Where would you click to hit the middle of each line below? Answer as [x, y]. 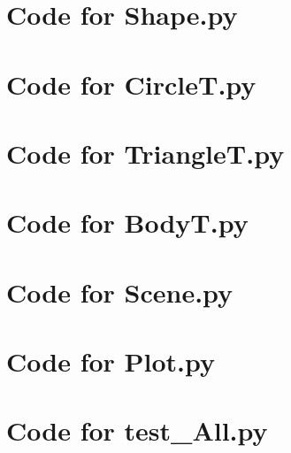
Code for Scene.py [120, 292]
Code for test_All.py [137, 430]
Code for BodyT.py [127, 223]
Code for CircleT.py [131, 84]
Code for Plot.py [111, 361]
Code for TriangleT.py [145, 153]
